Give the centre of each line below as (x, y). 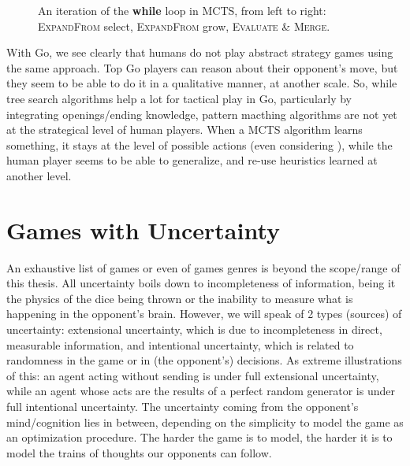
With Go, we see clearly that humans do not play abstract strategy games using (200, 52)
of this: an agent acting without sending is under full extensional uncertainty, (193, 375)
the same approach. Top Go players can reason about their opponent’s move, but (202, 67)
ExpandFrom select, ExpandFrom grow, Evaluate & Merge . (184, 26)
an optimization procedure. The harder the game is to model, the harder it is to (199, 437)
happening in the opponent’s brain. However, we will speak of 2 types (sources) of (204, 314)
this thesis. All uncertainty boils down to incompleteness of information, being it (201, 283)
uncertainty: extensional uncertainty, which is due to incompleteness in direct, (194, 329)
